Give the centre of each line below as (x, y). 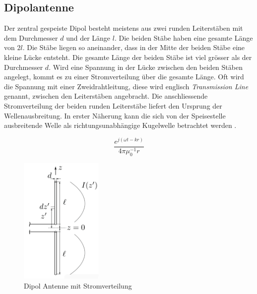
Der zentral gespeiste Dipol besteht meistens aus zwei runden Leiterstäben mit (124, 28)
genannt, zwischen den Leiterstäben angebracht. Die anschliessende (106, 96)
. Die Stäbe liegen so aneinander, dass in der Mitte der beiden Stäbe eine (134, 47)
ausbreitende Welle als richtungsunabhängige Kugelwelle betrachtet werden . (120, 125)
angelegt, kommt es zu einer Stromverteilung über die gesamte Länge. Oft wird (124, 77)
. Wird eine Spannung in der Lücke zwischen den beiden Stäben (146, 67)
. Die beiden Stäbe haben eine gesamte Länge (184, 37)
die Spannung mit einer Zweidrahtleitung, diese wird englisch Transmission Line (126, 86)
